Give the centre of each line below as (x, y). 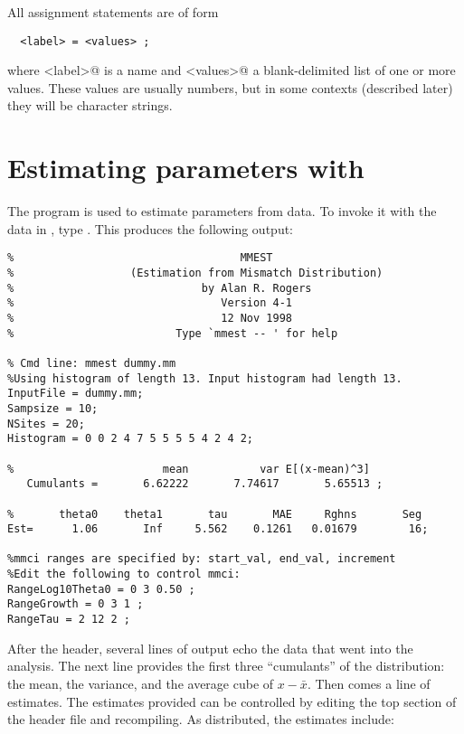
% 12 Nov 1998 (150, 318)
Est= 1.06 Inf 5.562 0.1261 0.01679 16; (218, 529)
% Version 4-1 (150, 303)
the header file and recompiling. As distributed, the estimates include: (201, 719)
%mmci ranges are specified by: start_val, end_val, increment (202, 559)
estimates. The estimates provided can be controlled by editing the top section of (232, 701)
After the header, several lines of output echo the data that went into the (210, 648)
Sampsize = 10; (53, 408)
